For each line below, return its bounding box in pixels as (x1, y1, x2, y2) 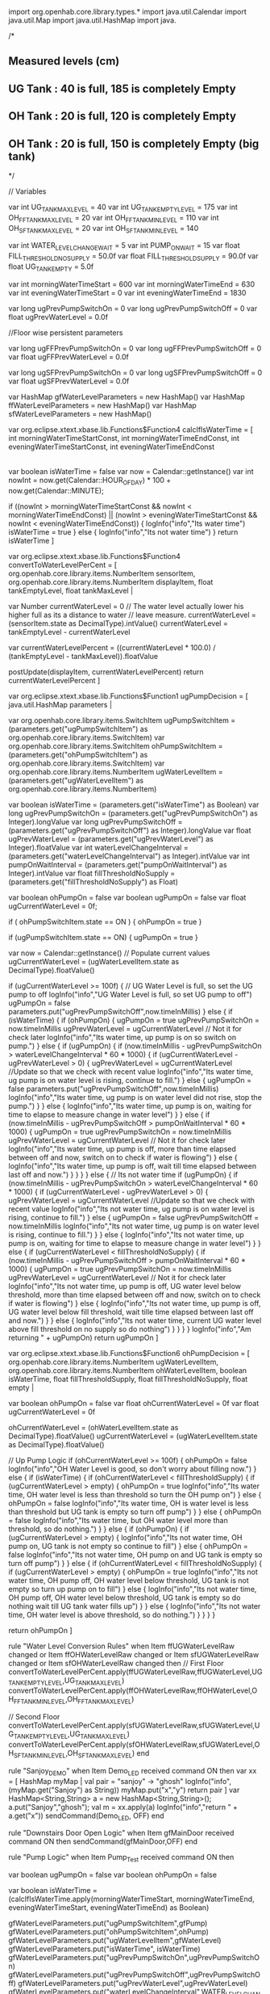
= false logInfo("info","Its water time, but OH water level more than (8, 1515, 228, 1525)
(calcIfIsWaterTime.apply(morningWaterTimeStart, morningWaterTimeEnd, (8, 1894, 255, 1904)
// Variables (8, 186, 47, 196)
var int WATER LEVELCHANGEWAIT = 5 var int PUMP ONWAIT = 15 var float (8, 241, 240, 253)
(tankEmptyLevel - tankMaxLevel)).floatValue (8, 651, 159, 661)
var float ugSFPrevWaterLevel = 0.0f (8, 376, 130, 386)
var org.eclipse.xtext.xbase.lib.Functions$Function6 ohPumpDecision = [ (8, 1348, 250, 1358)
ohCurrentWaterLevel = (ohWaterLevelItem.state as (8, 1422, 179, 1432)
